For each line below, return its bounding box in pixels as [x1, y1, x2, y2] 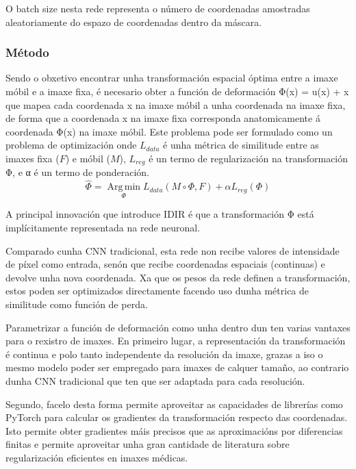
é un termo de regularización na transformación [149, 151, 348, 165]
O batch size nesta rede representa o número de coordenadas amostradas [5, 1, 310, 15]
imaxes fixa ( [5, 151, 60, 165]
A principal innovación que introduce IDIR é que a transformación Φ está [5, 207, 314, 221]
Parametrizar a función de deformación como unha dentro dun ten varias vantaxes [5, 320, 351, 334]
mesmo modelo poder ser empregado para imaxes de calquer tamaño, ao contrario [5, 360, 349, 375]
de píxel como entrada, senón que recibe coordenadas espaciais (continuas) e [5, 257, 325, 271]
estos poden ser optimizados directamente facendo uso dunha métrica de [5, 283, 309, 298]
